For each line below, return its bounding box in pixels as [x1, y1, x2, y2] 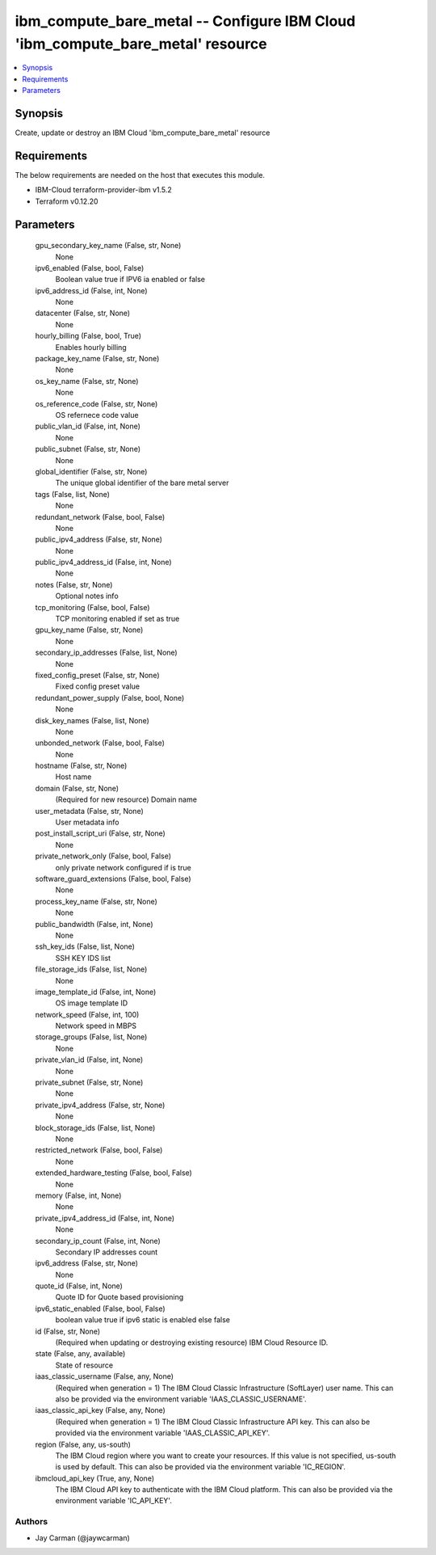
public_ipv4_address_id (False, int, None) [35, 558, 173, 567]
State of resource [55, 1360, 114, 1370]
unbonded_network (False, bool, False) [35, 738, 166, 748]
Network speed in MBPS [55, 1021, 137, 1030]
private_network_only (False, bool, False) [35, 851, 172, 861]
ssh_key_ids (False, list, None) [35, 942, 135, 951]
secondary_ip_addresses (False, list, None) [35, 647, 178, 658]
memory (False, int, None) [35, 1190, 122, 1200]
